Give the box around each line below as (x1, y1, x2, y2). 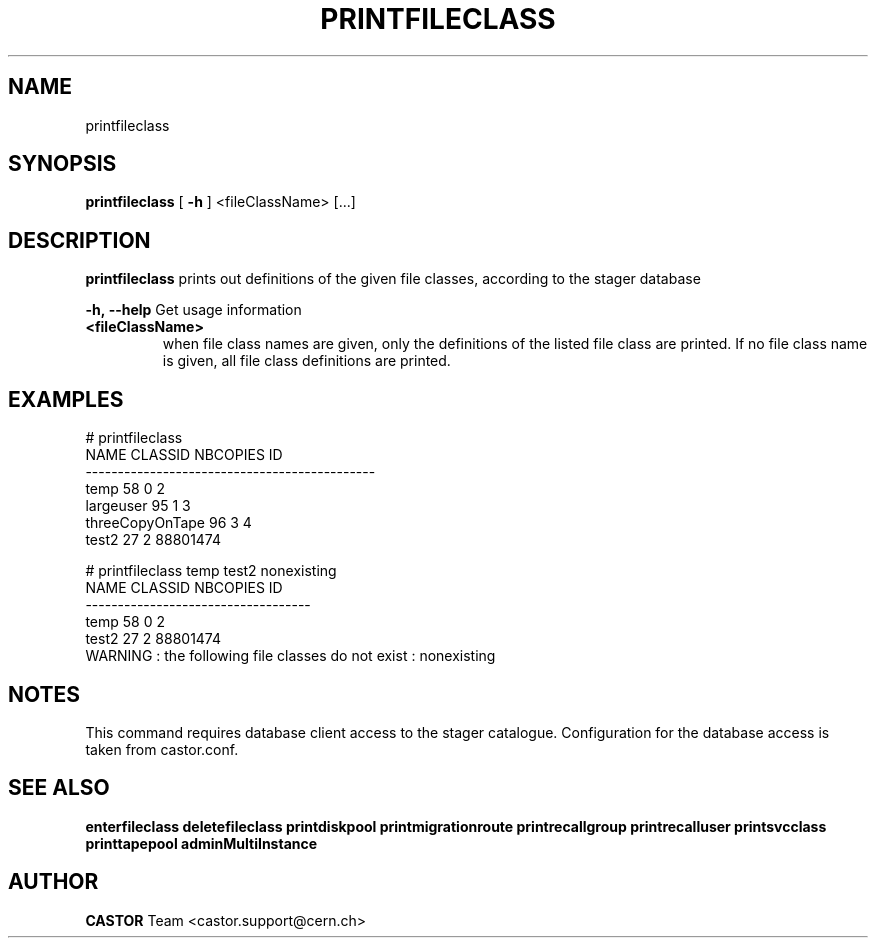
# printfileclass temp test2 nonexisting (85, 562, 337, 580)
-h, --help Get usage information (85, 301, 302, 319)
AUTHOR (8, 869, 99, 895)
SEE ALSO (8, 775, 110, 801)
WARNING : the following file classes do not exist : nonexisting (85, 647, 496, 665)
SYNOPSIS (8, 151, 117, 177)
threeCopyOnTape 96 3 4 (85, 514, 252, 532)
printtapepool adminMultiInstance (85, 834, 318, 852)
